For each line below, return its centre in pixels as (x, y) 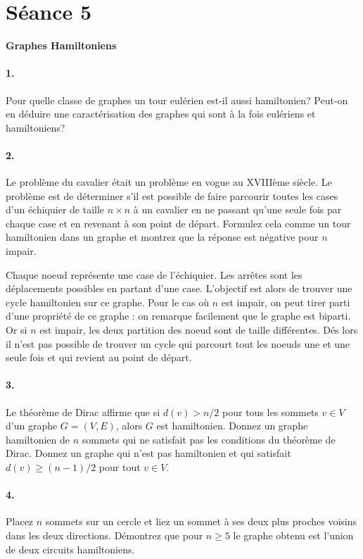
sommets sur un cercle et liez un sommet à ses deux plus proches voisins (201, 521)
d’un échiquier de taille (55, 209)
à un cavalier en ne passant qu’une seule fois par (237, 209)
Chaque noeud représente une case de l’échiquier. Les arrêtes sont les (154, 274)
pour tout (120, 466)
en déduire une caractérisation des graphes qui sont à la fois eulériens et (161, 114)
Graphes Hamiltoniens (61, 45)
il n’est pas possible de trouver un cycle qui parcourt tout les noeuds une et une (178, 343)
